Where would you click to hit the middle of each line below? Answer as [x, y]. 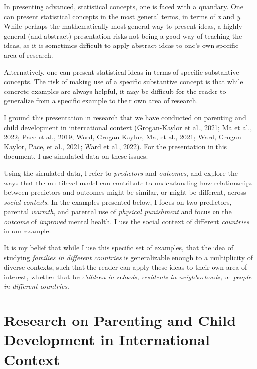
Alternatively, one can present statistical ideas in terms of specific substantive [122, 71]
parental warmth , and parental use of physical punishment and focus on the [118, 211]
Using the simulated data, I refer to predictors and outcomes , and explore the [121, 172]
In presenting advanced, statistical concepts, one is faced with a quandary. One [124, 6]
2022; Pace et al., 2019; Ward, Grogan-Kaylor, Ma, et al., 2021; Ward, [110, 137]
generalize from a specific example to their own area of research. [101, 101]
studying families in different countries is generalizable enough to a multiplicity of [128, 257]
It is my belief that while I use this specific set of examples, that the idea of [119, 248]
